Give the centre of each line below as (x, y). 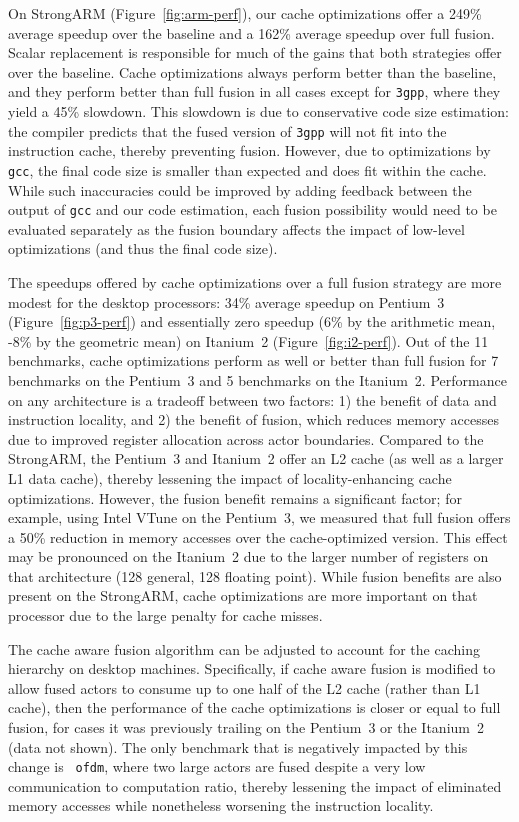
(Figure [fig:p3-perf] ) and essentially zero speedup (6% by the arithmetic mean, (252, 321)
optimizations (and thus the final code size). (143, 248)
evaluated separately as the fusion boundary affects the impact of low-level (236, 228)
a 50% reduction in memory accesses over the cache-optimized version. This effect (258, 536)
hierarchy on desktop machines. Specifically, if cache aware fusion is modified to (252, 668)
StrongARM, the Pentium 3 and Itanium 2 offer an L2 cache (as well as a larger (256, 458)
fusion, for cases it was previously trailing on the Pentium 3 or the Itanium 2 (246, 727)
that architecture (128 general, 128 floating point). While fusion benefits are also (255, 575)
